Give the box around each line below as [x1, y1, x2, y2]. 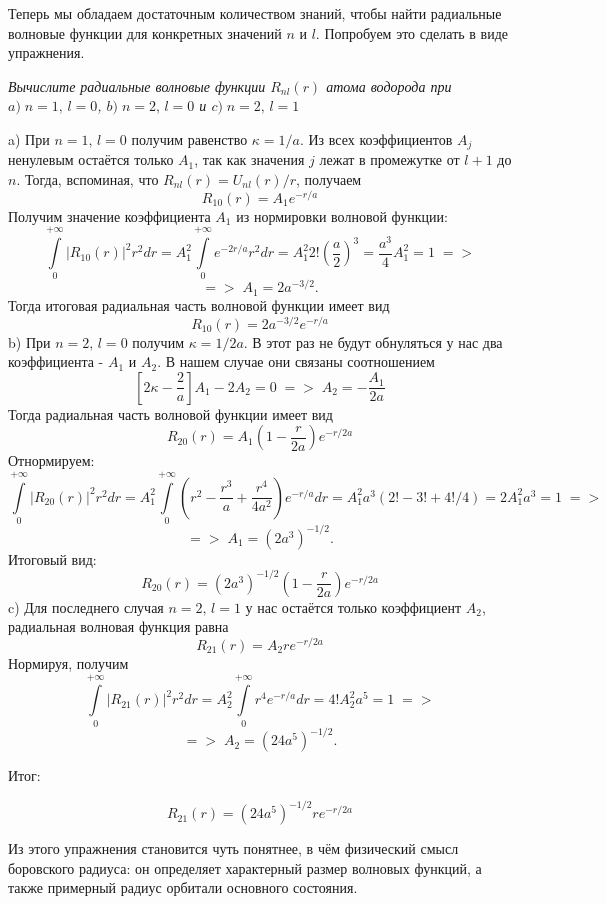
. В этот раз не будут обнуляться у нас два [243, 331, 503, 352]
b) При [8, 331, 51, 352]
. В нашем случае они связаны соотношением [157, 351, 435, 372]
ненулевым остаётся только [8, 149, 174, 170]
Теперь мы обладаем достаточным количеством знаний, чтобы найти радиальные [8, 3, 502, 23]
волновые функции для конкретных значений [8, 22, 282, 43]
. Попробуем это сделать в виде [315, 22, 509, 43]
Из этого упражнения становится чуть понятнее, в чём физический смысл [8, 838, 459, 859]
